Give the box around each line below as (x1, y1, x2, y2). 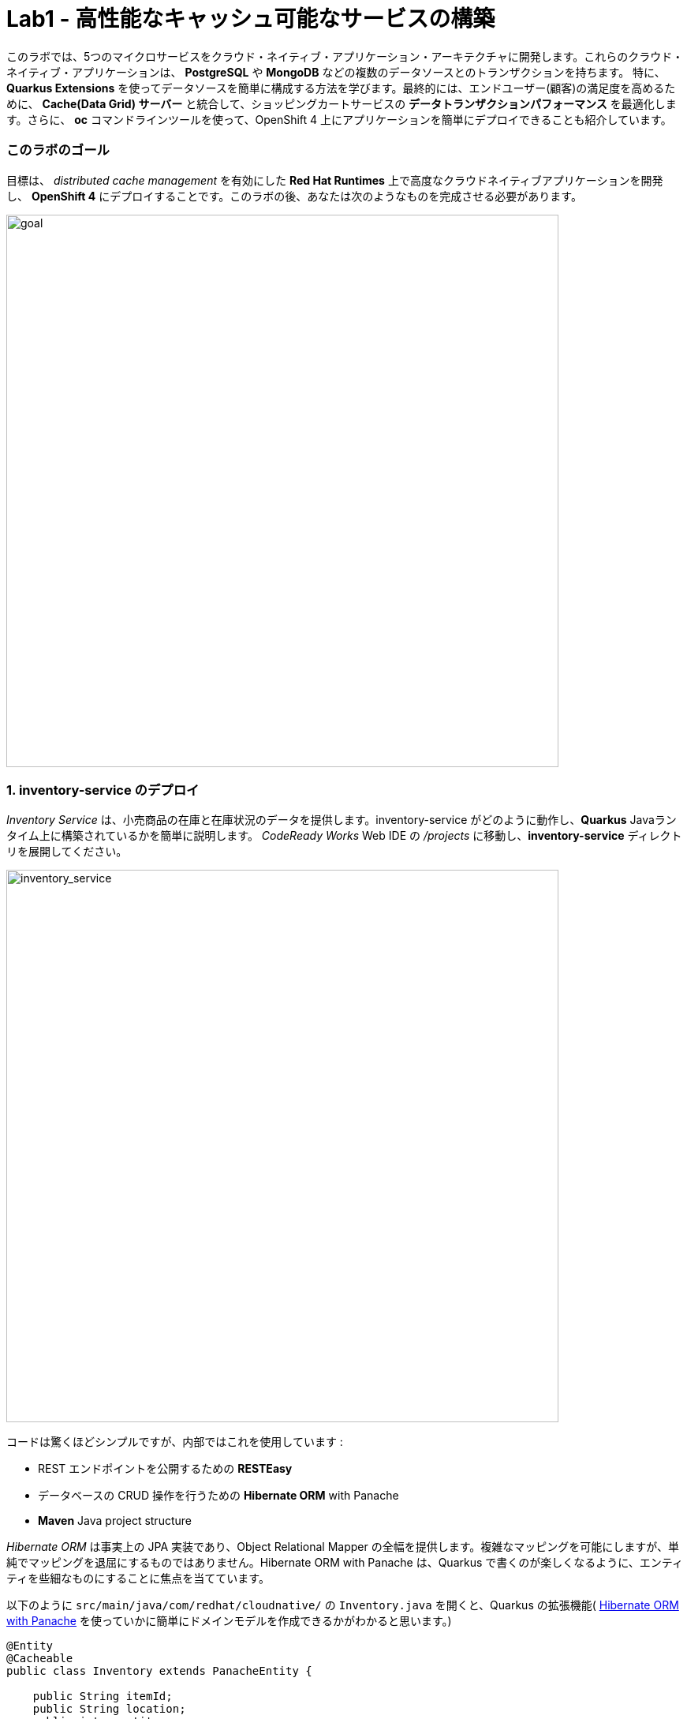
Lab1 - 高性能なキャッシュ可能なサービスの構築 (6, 6, 495, 32)
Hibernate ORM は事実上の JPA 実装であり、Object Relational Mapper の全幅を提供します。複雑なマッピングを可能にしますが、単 (6, 1540, 680, 1554)
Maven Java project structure (38, 1514, 192, 1528)
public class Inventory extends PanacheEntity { (6, 1665, 312, 1678)
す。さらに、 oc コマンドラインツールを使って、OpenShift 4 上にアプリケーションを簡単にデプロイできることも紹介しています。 (6, 112, 672, 126)
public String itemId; (32, 1690, 173, 1703)
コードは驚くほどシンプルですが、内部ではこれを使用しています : (6, 1435, 343, 1449)
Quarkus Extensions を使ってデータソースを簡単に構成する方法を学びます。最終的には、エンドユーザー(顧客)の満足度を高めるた (6, 81, 676, 95)
